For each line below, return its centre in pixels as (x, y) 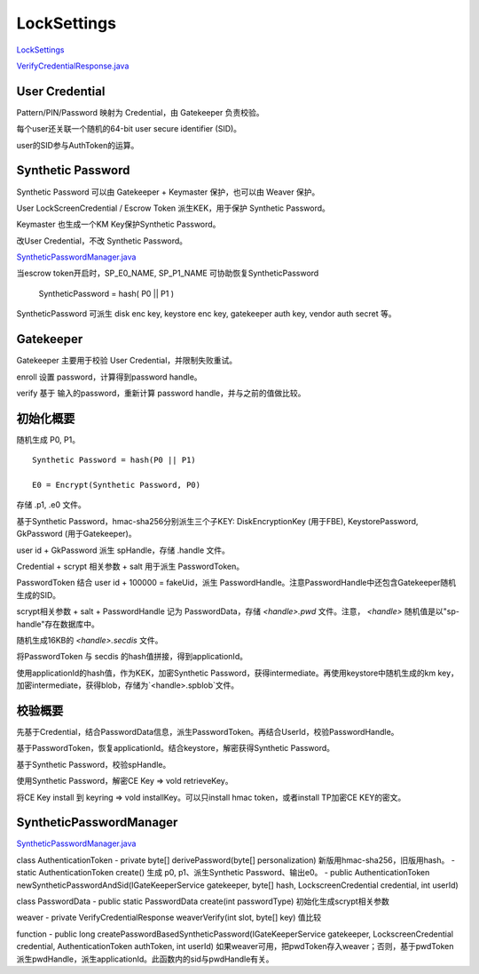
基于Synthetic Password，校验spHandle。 (94, 764)
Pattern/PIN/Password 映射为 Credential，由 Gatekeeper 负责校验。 (140, 112)
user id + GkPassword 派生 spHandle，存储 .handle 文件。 (123, 550)
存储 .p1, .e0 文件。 (51, 505)
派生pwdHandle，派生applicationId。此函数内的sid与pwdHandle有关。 (145, 959)
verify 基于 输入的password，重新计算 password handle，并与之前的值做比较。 (161, 393)
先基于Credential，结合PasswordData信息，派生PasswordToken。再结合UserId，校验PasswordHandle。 (208, 732)
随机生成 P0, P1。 (48, 439)
